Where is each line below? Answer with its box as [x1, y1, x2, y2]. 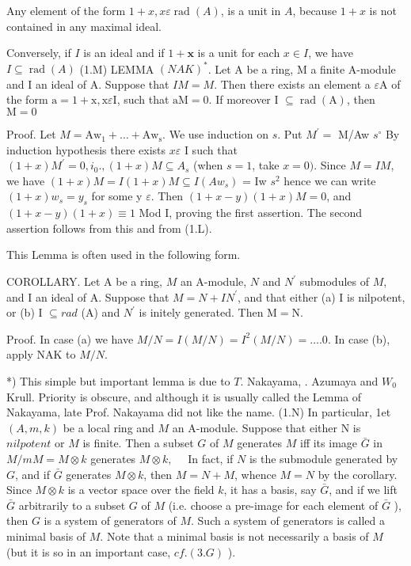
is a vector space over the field [67, 481, 215, 498]
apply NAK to [6, 346, 76, 363]
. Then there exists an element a [214, 75, 371, 92]
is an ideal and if [83, 44, 165, 61]
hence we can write [284, 172, 376, 188]
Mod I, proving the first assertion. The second [139, 204, 363, 221]
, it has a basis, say [223, 481, 317, 498]
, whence [234, 465, 276, 482]
